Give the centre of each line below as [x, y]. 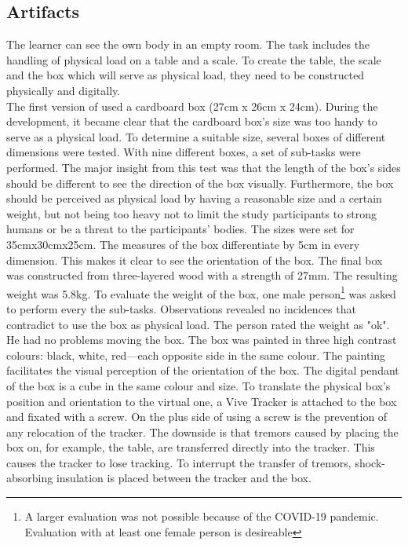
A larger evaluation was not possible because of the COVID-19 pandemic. [202, 516]
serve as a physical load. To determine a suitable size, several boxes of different [196, 136]
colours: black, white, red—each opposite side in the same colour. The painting [196, 355]
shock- [370, 462]
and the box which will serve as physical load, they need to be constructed [186, 75]
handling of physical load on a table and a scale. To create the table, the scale [194, 59]
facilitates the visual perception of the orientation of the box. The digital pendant [203, 370]
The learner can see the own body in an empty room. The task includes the [188, 44]
